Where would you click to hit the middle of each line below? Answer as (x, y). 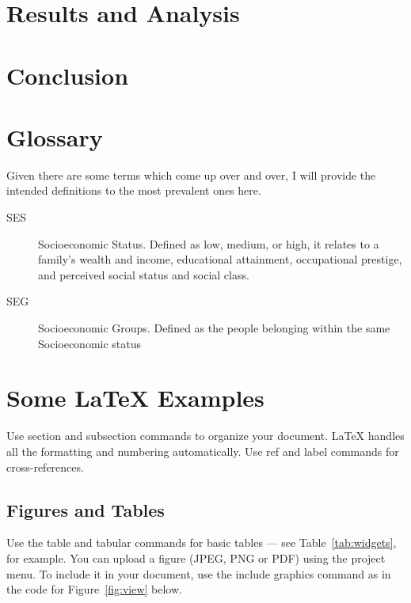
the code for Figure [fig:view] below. (94, 589)
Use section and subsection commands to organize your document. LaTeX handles (205, 436)
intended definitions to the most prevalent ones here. (134, 190)
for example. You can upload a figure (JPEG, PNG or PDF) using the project (196, 557)
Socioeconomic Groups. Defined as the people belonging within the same (214, 328)
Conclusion (68, 75)
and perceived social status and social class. (144, 274)
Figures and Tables (86, 509)
